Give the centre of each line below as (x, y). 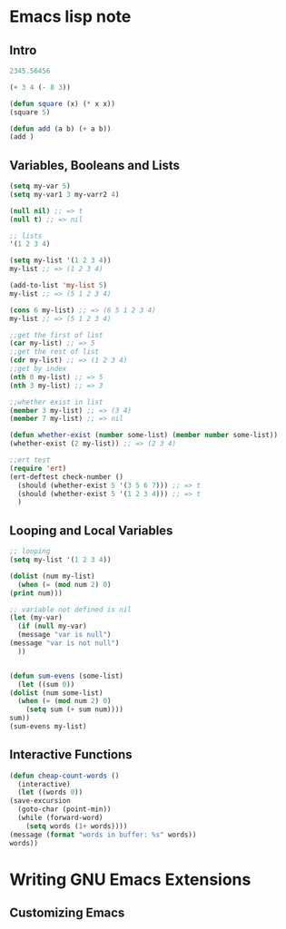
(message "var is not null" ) (64, 643)
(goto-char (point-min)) (64, 809)
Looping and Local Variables (91, 530)
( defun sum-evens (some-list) (67, 676)
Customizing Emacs (67, 913)
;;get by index (38, 369)
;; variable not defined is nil (70, 610)
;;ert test (30, 460)
